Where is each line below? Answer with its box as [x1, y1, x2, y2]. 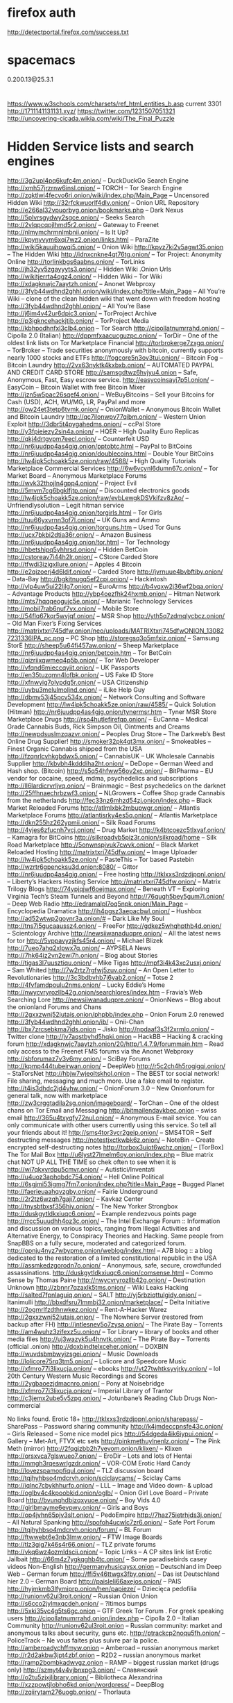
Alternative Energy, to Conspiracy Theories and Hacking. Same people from [7, 1231, 224, 1240]
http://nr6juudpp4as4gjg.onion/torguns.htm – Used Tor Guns [7, 523, 182, 531]
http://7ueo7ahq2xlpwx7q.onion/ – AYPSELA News [7, 944, 151, 952]
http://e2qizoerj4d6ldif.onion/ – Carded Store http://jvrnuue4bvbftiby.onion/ [7, 567, 223, 576]
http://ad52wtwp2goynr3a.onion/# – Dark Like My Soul [7, 915, 164, 922]
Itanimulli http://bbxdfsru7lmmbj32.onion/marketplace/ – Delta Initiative [7, 1298, 210, 1306]
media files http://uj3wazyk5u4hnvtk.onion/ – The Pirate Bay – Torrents [7, 1335, 210, 1343]
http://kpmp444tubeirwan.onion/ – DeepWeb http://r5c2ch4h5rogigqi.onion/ [7, 1062, 225, 1070]
